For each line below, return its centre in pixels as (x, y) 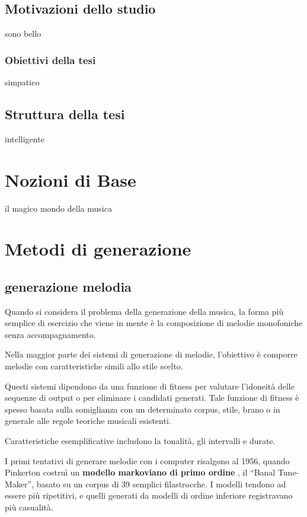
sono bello (23, 33)
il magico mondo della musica (58, 208)
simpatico (22, 82)
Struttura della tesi (65, 114)
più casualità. (29, 507)
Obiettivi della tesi (50, 60)
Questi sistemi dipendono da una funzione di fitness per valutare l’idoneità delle (150, 386)
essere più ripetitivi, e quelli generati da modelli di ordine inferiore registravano (149, 495)
